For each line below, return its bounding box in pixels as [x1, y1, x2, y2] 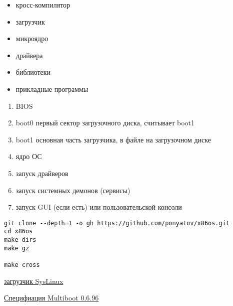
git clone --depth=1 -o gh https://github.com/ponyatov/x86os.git [4, 219, 230, 227]
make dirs [4, 236, 36, 244]
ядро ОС [15, 151, 42, 162]
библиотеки [15, 67, 51, 77]
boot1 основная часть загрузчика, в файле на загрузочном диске [15, 134, 211, 144]
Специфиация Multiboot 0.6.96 [4, 292, 99, 303]
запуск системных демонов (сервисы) [15, 185, 130, 195]
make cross [4, 261, 40, 268]
